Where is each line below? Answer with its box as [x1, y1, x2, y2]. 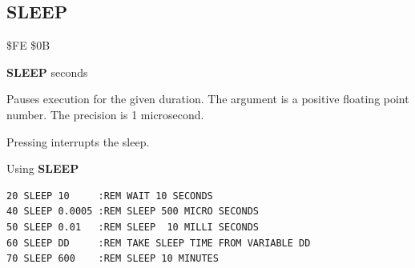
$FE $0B [6, 37, 50, 54]
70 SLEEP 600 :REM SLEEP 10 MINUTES [6, 253, 219, 265]
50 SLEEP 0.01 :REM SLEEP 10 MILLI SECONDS [6, 221, 259, 233]
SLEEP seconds [6, 63, 88, 80]
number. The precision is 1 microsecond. [6, 106, 204, 122]
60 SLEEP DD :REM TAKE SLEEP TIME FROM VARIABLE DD [6, 237, 311, 249]
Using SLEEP [6, 160, 79, 177]
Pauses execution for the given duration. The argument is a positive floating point [6, 90, 409, 107]
